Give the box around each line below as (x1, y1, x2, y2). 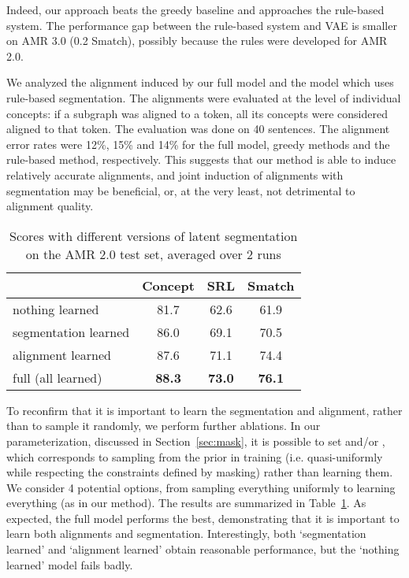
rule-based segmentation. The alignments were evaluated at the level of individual (6, 89, 401, 106)
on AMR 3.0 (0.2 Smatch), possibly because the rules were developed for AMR (6, 32, 388, 49)
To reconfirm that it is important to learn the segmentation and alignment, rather (6, 402, 403, 418)
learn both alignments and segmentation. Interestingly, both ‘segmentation (6, 525, 366, 542)
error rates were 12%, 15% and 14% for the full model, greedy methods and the (6, 135, 390, 152)
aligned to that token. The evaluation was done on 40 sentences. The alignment (6, 120, 390, 137)
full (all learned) (13, 368, 102, 387)
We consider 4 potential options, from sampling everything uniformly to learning (6, 479, 396, 495)
